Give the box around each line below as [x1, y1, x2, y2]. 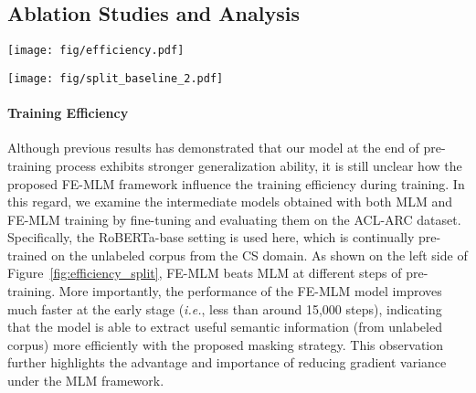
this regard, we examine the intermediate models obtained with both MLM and [7, 192, 452, 211]
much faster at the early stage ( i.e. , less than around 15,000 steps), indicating [7, 299, 442, 318]
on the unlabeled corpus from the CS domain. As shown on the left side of [51, 245, 468, 264]
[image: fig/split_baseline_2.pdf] [7, 71, 224, 85]
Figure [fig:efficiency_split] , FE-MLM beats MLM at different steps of [7, 263, 402, 282]
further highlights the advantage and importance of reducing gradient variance [7, 353, 447, 372]
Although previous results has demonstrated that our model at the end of [7, 138, 419, 157]
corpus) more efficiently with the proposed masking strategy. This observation [7, 335, 444, 354]
